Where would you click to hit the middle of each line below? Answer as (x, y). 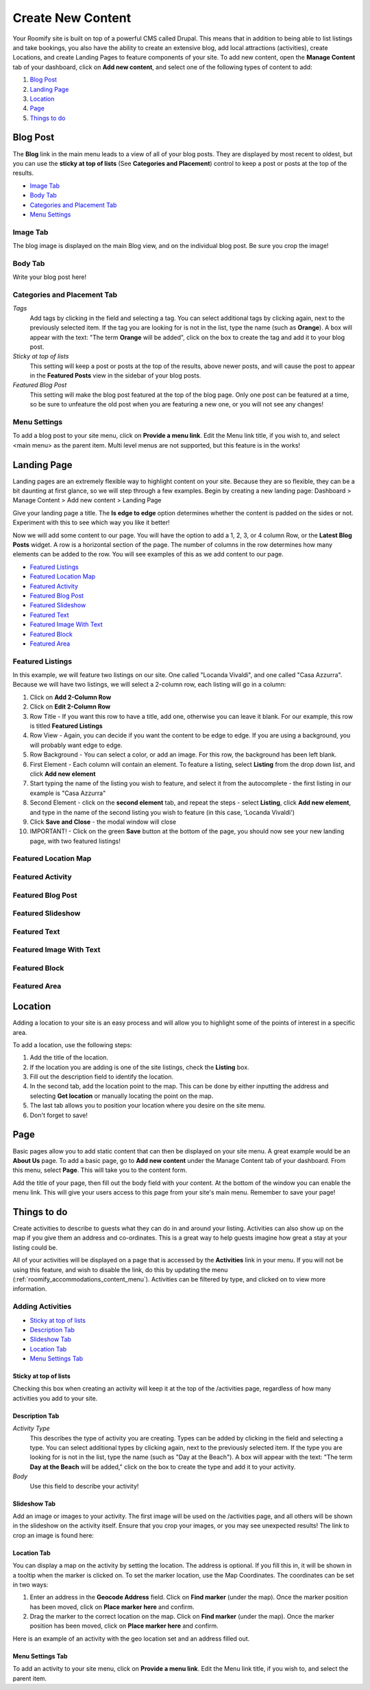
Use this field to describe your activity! (84, 1486)
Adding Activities (42, 1307)
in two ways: (30, 1584)
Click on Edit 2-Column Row (70, 707)
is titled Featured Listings (66, 726)
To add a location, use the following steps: (72, 1044)
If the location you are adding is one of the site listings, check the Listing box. (139, 1067)
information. (30, 1289)
